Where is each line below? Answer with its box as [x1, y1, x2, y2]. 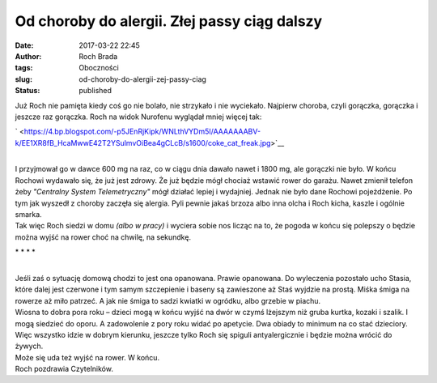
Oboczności [78, 63, 119, 73]
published [78, 86, 112, 96]
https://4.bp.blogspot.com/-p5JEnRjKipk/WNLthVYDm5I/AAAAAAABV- [23, 126, 261, 137]
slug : [15, 74, 32, 84]
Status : [15, 86, 40, 96]
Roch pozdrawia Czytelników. [15, 364, 113, 374]
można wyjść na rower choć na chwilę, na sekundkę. [15, 232, 192, 242]
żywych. [15, 341, 44, 351]
